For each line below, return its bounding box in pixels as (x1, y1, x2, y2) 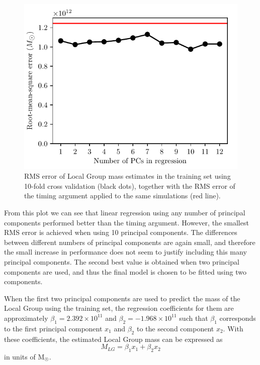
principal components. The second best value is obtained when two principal (4, 256, 239, 267)
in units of (4, 351, 36, 361)
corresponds (219, 312, 256, 323)
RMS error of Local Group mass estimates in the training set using (24, 171, 231, 181)
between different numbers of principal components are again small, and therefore (4, 236, 255, 247)
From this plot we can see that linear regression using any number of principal (4, 207, 245, 217)
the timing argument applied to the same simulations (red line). (24, 190, 221, 201)
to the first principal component (4, 323, 103, 333)
